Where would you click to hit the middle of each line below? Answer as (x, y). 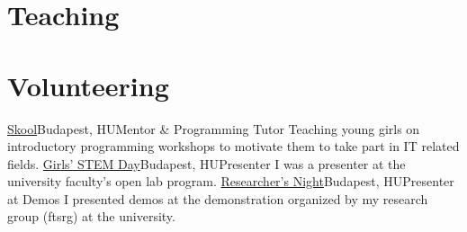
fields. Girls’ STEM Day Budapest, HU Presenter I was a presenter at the (207, 163)
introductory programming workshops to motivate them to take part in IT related (233, 146)
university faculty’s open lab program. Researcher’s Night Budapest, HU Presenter (231, 181)
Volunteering (88, 85)
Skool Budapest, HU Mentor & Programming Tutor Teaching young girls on (214, 128)
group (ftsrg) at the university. (91, 216)
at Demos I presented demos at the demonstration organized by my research (218, 198)
